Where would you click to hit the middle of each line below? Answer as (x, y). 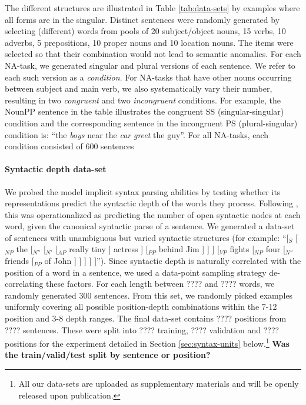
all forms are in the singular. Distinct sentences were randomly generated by (142, 19)
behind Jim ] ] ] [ (189, 249)
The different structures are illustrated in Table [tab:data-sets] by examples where (152, 8)
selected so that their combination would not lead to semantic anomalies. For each (153, 54)
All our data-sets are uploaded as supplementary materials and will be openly (159, 384)
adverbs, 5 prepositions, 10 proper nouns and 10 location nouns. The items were (149, 42)
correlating (24, 284)
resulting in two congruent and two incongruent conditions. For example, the (143, 100)
